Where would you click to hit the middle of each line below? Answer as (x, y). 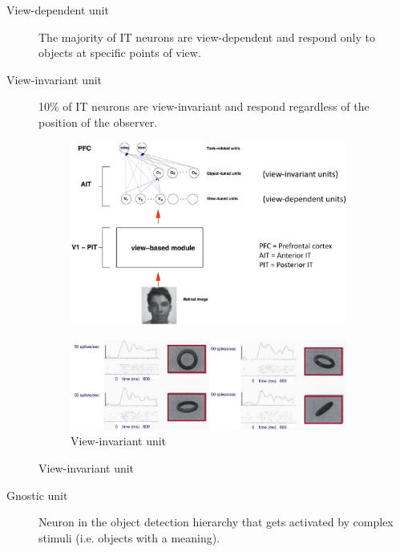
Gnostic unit (37, 495)
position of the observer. (98, 122)
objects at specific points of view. (120, 53)
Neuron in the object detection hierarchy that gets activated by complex (216, 522)
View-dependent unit (58, 10)
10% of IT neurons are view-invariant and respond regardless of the (204, 106)
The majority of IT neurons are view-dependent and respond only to (207, 37)
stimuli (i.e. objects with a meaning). (129, 537)
